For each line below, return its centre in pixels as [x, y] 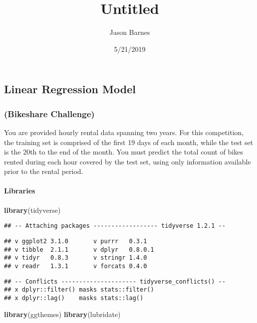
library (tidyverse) [32, 210]
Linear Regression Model [70, 89]
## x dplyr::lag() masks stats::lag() [74, 298]
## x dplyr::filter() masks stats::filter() [79, 290]
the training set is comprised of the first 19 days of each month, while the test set [129, 142]
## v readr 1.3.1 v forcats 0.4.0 [76, 266]
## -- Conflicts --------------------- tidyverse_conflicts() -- [115, 281]
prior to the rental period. [44, 171]
